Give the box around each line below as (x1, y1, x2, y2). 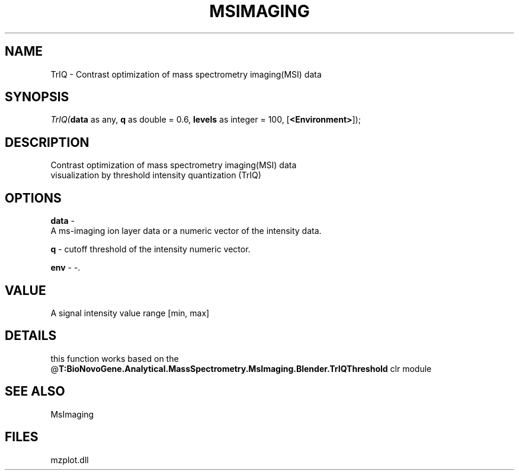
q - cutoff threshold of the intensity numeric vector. (50, 244, 251, 255)
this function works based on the (50, 353, 179, 364)
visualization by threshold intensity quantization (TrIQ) (50, 170, 261, 181)
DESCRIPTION (5, 134, 89, 150)
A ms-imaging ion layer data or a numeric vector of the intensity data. (50, 226, 322, 236)
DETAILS (5, 328, 57, 344)
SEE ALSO (5, 384, 65, 399)
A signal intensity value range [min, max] (50, 307, 210, 318)
